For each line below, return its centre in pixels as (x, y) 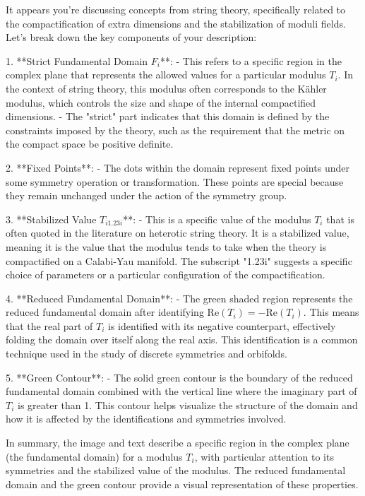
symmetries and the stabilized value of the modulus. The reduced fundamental (176, 470)
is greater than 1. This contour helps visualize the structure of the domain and (188, 405)
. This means (331, 312)
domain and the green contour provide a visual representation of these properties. (182, 484)
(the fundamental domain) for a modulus (94, 456)
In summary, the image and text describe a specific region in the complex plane (178, 443)
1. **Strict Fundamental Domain (77, 60)
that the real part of (49, 325)
